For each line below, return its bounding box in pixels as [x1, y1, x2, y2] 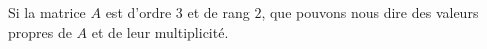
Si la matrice [8, 2, 86, 22]
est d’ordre [105, 2, 172, 22]
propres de [8, 21, 72, 42]
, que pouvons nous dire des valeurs [261, 2, 479, 22]
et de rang [187, 2, 250, 22]
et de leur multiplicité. [91, 21, 229, 42]
